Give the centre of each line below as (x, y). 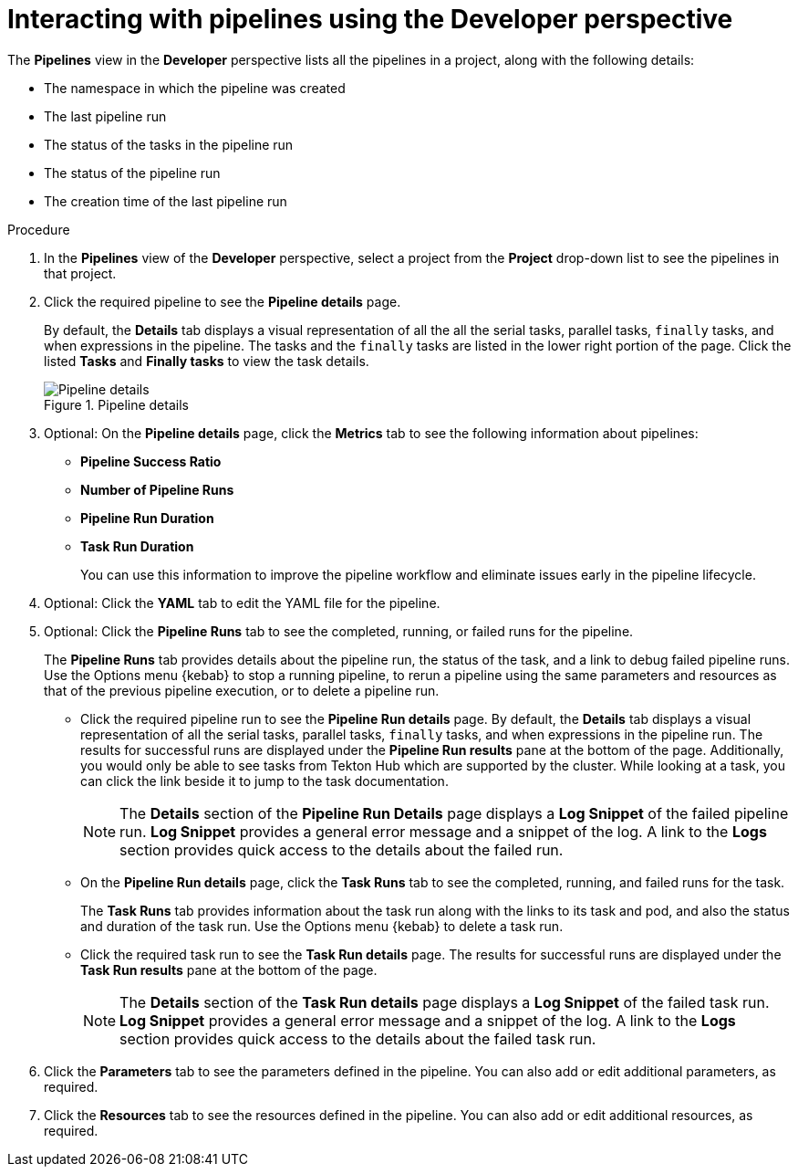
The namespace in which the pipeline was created (195, 88)
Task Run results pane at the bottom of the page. (229, 970)
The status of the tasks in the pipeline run (169, 144)
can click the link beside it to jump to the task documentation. (264, 781)
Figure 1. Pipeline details (116, 404)
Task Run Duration (137, 546)
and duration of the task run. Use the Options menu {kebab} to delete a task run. (322, 926)
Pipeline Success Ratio (151, 461)
